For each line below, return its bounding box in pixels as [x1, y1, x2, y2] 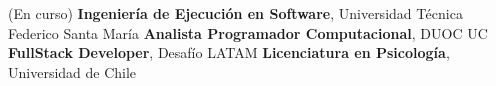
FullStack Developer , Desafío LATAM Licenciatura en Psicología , [8, 42, 450, 63]
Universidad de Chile [8, 61, 137, 82]
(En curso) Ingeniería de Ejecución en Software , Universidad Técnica [8, 3, 463, 23]
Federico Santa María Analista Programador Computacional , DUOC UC [8, 22, 488, 43]
